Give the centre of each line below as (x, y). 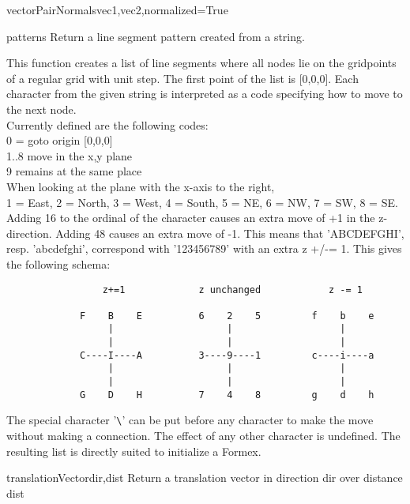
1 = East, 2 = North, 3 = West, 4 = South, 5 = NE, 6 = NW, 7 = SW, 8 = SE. (202, 202)
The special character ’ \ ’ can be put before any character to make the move (190, 420)
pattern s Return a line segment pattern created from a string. (156, 36)
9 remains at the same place (74, 171)
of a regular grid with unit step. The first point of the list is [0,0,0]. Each (182, 78)
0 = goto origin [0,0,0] (60, 140)
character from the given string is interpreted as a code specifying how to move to (205, 94)
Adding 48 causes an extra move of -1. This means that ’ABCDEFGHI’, (230, 233)
